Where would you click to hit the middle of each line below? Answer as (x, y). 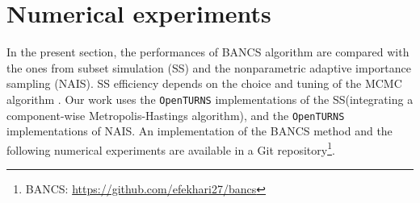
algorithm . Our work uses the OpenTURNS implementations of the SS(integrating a (210, 99)
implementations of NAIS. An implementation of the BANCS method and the (199, 131)
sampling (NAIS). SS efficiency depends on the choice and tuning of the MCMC (204, 83)
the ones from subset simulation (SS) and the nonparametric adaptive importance (209, 67)
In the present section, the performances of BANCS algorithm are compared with (208, 52)
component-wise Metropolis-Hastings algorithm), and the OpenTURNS (176, 115)
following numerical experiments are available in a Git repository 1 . (171, 148)
